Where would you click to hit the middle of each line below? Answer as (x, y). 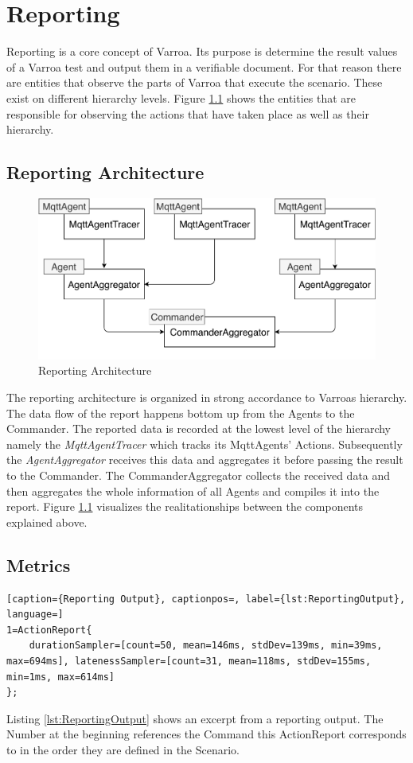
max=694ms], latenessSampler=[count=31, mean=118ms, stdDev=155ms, (189, 661)
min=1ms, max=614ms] (61, 677)
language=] (35, 615)
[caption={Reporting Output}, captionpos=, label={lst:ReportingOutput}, (206, 599)
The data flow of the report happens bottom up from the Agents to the (181, 413)
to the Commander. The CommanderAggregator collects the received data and (199, 475)
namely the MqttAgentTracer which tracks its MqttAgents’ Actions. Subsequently (205, 444)
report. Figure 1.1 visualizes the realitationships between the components (185, 506)
